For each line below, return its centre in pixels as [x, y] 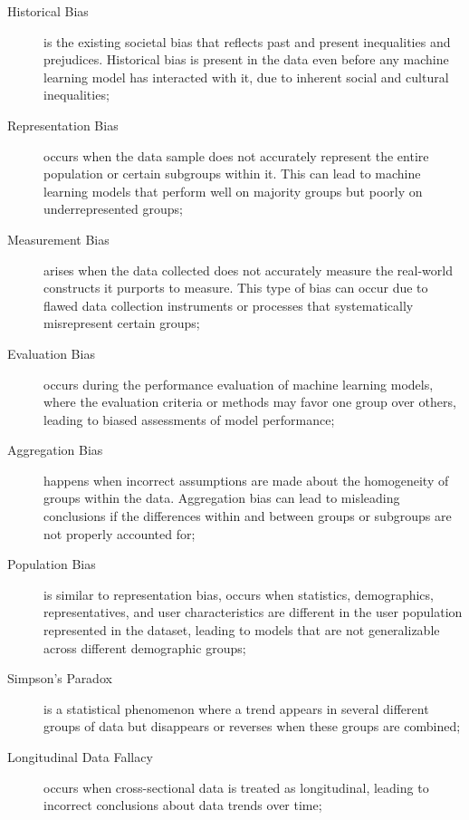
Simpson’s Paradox [60, 678]
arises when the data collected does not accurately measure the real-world [248, 270]
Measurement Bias [58, 239]
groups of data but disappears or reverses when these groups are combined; [252, 726]
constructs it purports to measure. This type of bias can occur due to [236, 288]
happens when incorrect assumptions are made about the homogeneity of [246, 480]
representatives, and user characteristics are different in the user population [253, 612]
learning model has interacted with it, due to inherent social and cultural [246, 77]
